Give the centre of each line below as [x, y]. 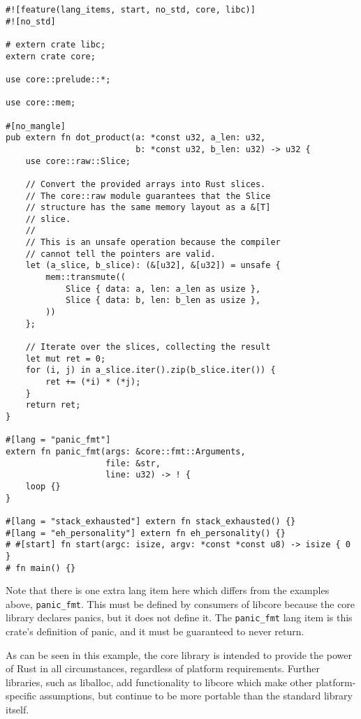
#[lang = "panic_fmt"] [58, 440]
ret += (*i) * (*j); [93, 382]
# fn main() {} [41, 568]
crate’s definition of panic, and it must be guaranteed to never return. [155, 631]
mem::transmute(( [86, 277]
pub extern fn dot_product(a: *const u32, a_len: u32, [136, 138]
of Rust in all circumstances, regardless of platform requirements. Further [163, 668]
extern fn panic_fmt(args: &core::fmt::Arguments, [126, 451]
